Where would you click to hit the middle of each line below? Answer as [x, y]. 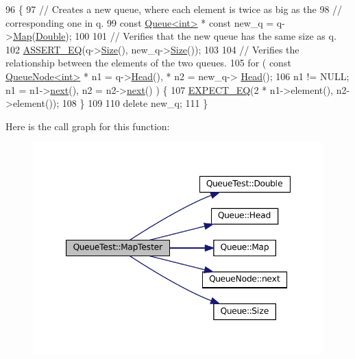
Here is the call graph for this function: [88, 126]
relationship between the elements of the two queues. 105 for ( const [148, 63]
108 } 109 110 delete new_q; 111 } [135, 103]
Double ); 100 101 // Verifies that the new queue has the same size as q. [186, 36]
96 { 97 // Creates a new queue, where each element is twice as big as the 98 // [174, 9]
